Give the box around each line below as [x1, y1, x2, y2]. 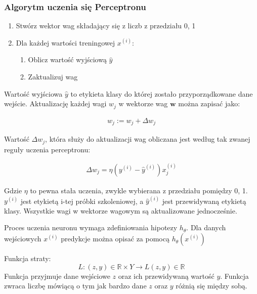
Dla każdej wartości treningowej [16, 37, 115, 48]
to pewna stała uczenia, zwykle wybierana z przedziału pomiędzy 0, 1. [30, 185, 248, 196]
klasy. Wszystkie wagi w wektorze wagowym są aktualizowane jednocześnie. [4, 205, 237, 216]
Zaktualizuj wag [28, 71, 78, 81]
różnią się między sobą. [176, 280, 247, 291]
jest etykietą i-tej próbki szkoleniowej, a [20, 195, 144, 206]
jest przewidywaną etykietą [162, 195, 246, 206]
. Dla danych [186, 222, 226, 233]
